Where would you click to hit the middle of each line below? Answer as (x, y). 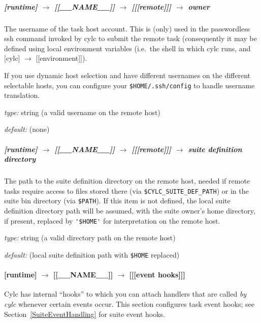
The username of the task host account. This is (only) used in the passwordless (127, 28)
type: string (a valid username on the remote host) (82, 112)
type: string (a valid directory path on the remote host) (90, 238)
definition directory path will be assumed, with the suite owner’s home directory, (130, 211)
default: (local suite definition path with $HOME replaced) (92, 254)
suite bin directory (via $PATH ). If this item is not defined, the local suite (117, 201)
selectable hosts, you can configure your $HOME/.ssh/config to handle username (129, 85)
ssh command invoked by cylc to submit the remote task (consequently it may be (130, 38)
